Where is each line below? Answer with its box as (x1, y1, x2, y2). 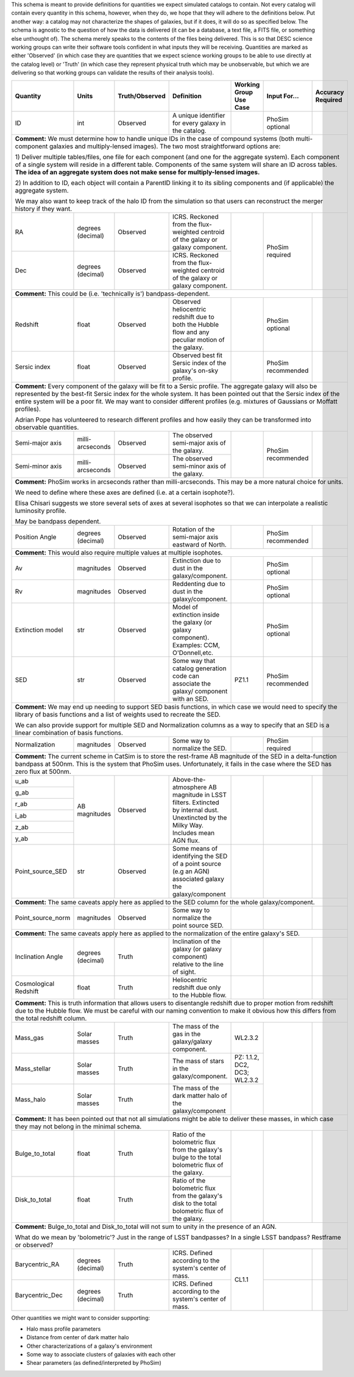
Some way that (172, 656, 216, 665)
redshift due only (172, 983, 221, 991)
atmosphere (172, 783, 207, 791)
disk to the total (172, 1199, 217, 1208)
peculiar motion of (172, 335, 225, 344)
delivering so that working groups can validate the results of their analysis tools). (11, 69, 214, 76)
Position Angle (15, 533, 57, 541)
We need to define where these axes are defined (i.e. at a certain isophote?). (15, 488, 235, 497)
